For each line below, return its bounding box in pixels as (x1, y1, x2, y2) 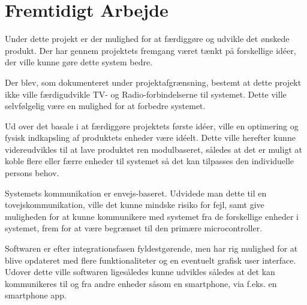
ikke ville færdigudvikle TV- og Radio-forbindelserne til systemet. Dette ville (5, 87, 287, 100)
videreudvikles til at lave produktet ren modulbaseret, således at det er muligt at (5, 143, 302, 155)
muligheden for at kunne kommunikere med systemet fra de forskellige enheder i (5, 210, 299, 222)
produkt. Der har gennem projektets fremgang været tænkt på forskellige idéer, (5, 44, 296, 56)
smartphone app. (5, 289, 67, 301)
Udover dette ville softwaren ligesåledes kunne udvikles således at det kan (5, 265, 275, 278)
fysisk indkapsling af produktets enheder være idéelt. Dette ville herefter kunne (5, 131, 296, 144)
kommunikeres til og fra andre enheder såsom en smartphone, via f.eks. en (5, 277, 277, 289)
